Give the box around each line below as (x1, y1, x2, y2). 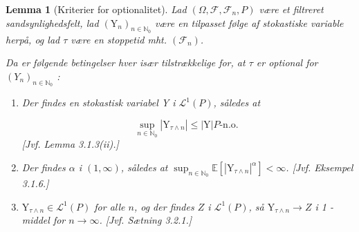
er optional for (256, 55, 318, 70)
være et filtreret (259, 2, 324, 16)
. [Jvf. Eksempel (286, 160, 353, 174)
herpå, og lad (6, 32, 60, 46)
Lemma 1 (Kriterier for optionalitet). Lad (6, 2, 187, 16)
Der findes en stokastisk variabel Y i (21, 95, 176, 110)
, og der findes (134, 199, 194, 213)
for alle (94, 199, 125, 213)
